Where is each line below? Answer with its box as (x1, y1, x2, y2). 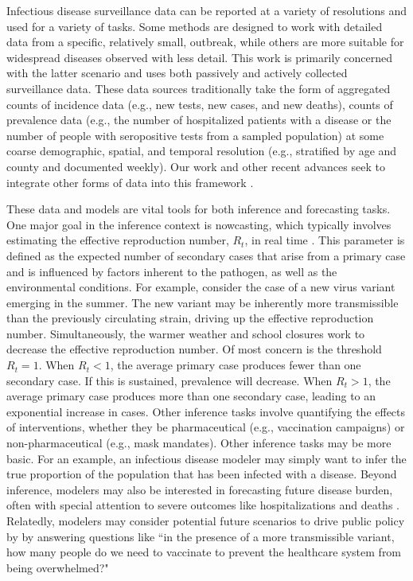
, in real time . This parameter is (244, 232, 405, 248)
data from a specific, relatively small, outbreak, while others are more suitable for (6, 33, 404, 50)
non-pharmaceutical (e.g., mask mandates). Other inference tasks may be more (6, 435, 392, 451)
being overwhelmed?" (6, 559, 109, 575)
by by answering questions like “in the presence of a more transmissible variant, (6, 528, 395, 544)
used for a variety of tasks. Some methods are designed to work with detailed (6, 18, 383, 34)
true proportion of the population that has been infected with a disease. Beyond (6, 466, 397, 482)
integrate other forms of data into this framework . (6, 174, 254, 190)
